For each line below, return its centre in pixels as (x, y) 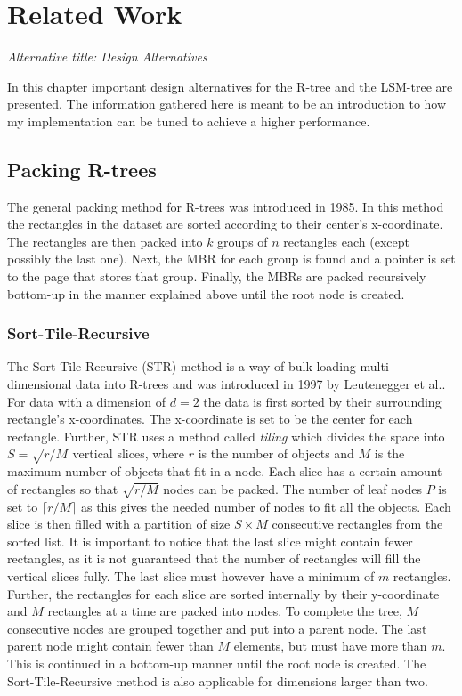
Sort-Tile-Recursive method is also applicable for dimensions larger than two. (218, 680)
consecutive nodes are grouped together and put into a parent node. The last (217, 628)
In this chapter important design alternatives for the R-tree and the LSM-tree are (230, 86)
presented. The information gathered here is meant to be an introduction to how (227, 104)
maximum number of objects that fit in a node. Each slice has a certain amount (225, 471)
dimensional (40, 384)
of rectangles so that (63, 488)
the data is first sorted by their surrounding (322, 401)
